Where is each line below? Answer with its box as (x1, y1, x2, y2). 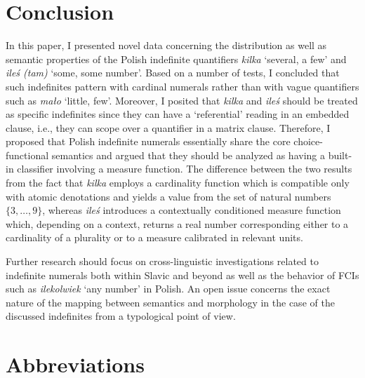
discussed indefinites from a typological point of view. (6, 309, 236, 323)
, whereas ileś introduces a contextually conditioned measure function (42, 203, 341, 217)
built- (328, 147, 352, 162)
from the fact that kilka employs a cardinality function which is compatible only (6, 175, 350, 190)
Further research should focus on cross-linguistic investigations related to (6, 254, 319, 269)
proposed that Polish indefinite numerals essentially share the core (6, 134, 291, 149)
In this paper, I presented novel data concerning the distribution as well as (6, 38, 327, 53)
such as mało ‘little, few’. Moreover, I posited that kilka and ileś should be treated (6, 93, 358, 107)
